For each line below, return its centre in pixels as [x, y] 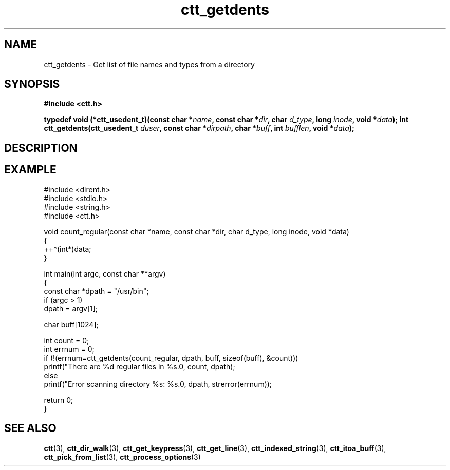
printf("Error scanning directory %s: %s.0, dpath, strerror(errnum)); [158, 384]
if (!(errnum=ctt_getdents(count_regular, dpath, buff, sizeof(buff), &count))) [171, 358]
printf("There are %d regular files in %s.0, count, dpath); [139, 366]
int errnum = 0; [69, 349]
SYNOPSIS [32, 84]
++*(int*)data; [68, 249]
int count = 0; [67, 340]
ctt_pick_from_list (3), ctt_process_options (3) [122, 457]
